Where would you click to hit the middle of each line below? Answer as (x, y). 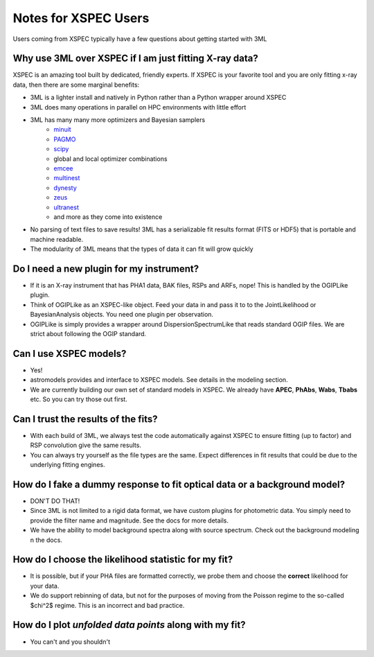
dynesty (65, 188)
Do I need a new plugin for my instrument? (106, 269)
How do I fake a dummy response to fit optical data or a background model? (179, 484)
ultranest (66, 207)
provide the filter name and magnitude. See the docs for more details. (129, 520)
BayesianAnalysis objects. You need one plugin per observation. (122, 315)
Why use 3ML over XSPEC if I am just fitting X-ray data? (136, 59)
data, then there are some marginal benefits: (76, 85)
